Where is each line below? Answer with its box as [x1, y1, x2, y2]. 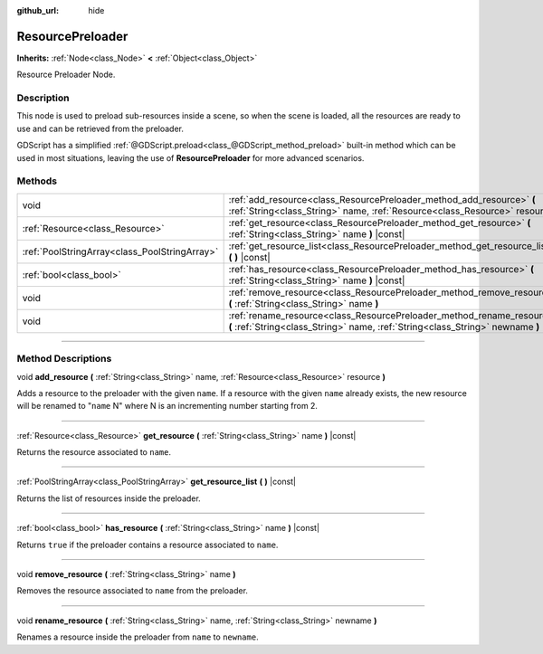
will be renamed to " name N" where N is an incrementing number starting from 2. [16, 401, 319, 412]
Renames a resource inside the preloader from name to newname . [16, 631, 259, 642]
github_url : [16, 5, 59, 15]
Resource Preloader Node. [16, 69, 116, 81]
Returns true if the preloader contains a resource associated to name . [16, 539, 279, 550]
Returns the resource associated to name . [16, 447, 172, 458]
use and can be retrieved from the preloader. [16, 123, 185, 134]
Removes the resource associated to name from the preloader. [16, 585, 249, 596]
